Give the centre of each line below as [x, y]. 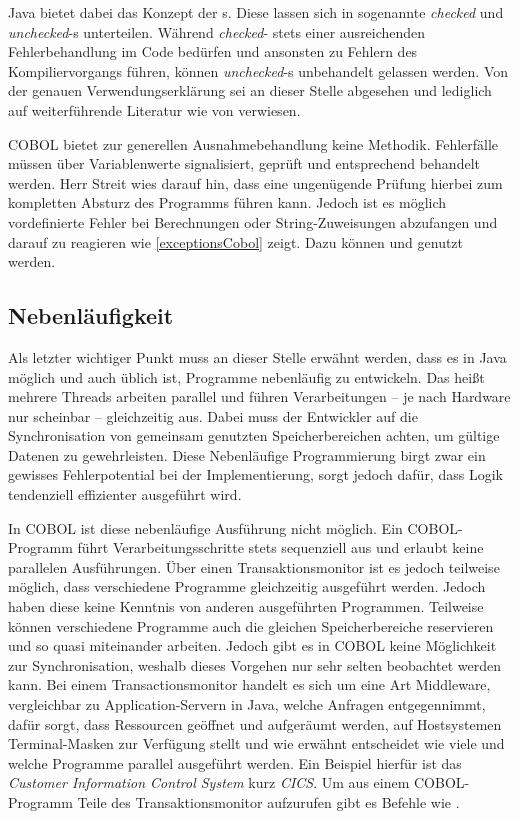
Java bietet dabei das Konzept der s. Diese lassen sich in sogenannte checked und [256, 12]
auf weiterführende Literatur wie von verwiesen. [154, 109]
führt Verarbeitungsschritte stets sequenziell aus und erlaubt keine [280, 547]
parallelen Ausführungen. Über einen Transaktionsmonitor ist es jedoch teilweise [254, 566]
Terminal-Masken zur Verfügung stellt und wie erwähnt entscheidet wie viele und [256, 743]
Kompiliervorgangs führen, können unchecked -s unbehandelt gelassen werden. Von [258, 70]
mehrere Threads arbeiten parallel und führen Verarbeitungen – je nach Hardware [259, 396]
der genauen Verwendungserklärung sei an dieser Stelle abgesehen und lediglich [250, 90]
